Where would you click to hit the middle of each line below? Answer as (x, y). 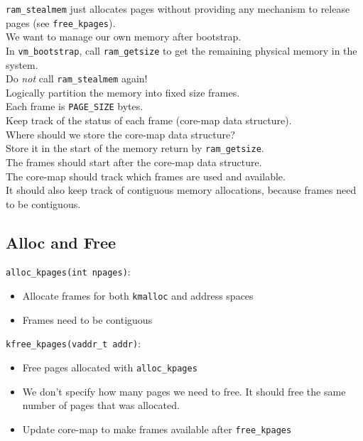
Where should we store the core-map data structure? (120, 134)
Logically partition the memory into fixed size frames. (123, 92)
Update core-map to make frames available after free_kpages (157, 429)
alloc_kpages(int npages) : (68, 272)
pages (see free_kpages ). (61, 22)
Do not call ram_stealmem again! (77, 78)
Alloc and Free (61, 242)
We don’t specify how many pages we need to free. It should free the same (184, 391)
